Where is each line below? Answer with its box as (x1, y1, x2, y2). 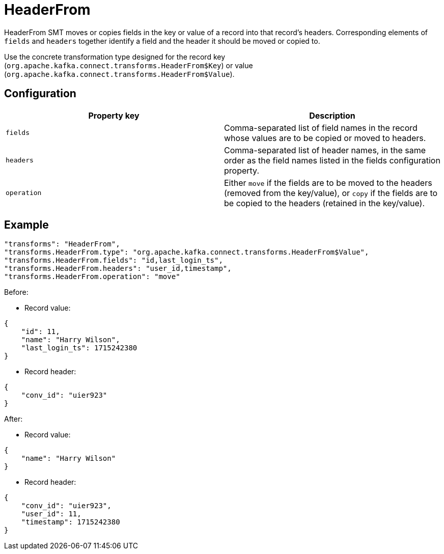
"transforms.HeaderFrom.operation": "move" (4, 272, 180, 281)
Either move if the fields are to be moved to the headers (224, 177, 432, 188)
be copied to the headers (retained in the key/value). (224, 198, 425, 208)
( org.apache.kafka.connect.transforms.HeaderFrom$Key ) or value (4, 61, 253, 70)
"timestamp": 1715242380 (21, 518, 120, 527)
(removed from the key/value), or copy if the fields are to (224, 187, 438, 198)
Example (4, 218, 49, 232)
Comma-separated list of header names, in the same (224, 145, 426, 155)
